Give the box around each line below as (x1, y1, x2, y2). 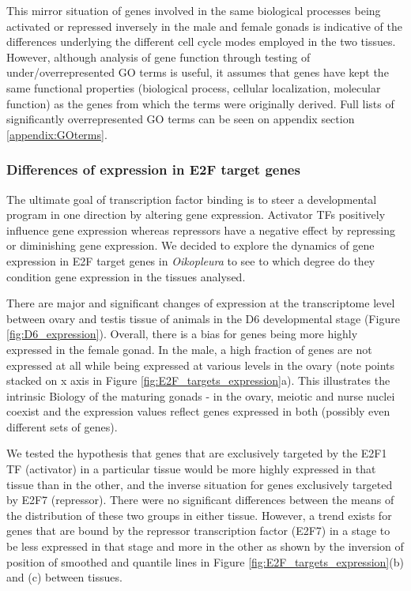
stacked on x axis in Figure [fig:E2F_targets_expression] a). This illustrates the (6, 372, 390, 389)
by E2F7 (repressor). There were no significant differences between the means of (6, 491, 394, 508)
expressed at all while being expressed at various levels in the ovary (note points (6, 356, 395, 373)
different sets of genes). (6, 418, 118, 435)
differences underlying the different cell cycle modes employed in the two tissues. (6, 33, 396, 50)
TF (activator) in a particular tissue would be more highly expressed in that (6, 461, 376, 477)
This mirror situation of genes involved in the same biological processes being (6, 2, 381, 18)
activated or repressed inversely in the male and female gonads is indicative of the (6, 17, 403, 34)
